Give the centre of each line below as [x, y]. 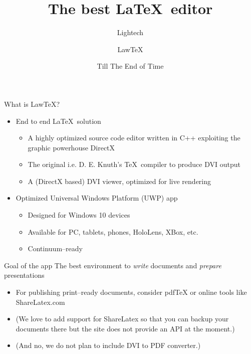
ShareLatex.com [40, 302]
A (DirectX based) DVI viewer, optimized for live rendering [119, 181]
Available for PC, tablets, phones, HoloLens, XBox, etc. [113, 231]
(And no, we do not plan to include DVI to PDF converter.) [108, 345]
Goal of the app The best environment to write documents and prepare [113, 265]
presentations [24, 275]
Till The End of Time [130, 66]
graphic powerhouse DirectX [71, 147]
